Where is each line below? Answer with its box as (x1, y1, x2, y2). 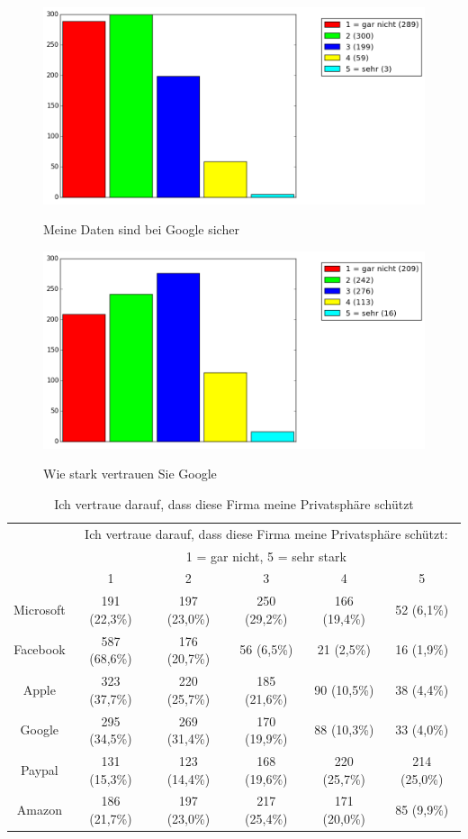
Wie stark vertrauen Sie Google (43, 464, 217, 483)
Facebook (13, 640, 66, 659)
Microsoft (13, 600, 66, 619)
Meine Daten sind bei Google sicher (43, 220, 239, 239)
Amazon (16, 800, 62, 819)
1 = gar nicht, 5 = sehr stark (185, 546, 346, 565)
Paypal (20, 760, 58, 779)
